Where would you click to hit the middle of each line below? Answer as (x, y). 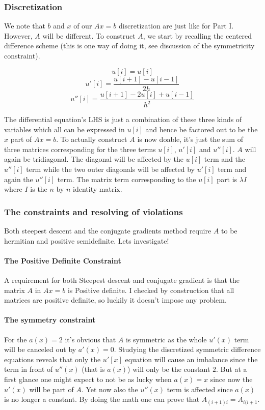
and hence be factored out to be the (202, 129)
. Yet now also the (110, 389)
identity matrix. (98, 189)
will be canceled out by (40, 349)
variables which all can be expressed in (64, 129)
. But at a (232, 369)
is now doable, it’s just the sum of (190, 139)
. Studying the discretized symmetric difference (187, 349)
